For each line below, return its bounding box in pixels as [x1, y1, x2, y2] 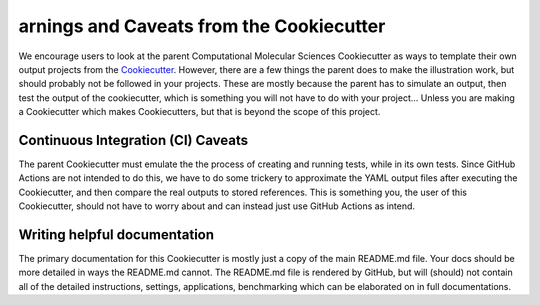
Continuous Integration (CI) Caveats [18, 131, 249, 149]
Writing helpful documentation [18, 226, 215, 243]
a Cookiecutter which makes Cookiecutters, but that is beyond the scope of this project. [18, 106, 381, 118]
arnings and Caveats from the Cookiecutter [18, 15, 386, 37]
